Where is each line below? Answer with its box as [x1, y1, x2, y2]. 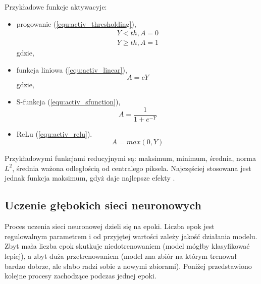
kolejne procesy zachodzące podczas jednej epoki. [5, 270, 156, 281]
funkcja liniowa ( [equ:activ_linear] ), [16, 64, 127, 75]
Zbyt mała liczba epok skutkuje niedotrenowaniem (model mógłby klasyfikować [5, 241, 250, 251]
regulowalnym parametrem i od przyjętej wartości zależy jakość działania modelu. [5, 231, 257, 241]
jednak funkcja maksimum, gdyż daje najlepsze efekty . [5, 173, 175, 183]
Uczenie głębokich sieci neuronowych [5, 197, 201, 213]
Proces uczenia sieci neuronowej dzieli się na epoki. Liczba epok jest [5, 221, 215, 232]
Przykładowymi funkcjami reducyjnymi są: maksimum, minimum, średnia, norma [5, 153, 256, 163]
